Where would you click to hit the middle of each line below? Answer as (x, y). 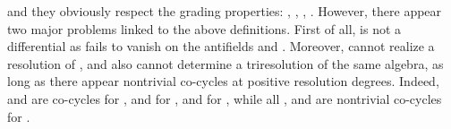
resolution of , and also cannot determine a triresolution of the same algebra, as (225, 63)
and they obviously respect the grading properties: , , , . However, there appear (225, 11)
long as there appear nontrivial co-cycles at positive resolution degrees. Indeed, (223, 81)
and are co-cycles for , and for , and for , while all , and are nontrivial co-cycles (225, 98)
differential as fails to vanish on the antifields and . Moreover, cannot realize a (221, 46)
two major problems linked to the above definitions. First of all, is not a (204, 28)
